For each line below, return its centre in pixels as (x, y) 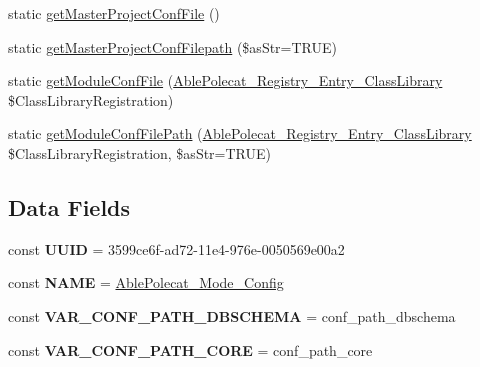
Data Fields (69, 206)
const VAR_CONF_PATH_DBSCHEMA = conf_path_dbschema (232, 315)
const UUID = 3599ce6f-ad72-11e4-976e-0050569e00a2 (176, 248)
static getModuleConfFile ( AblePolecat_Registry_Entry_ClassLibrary (225, 80)
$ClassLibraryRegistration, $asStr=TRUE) (139, 152)
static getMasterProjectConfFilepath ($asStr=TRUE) (172, 46)
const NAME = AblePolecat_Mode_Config (146, 282)
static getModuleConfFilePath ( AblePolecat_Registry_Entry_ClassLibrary (240, 133)
